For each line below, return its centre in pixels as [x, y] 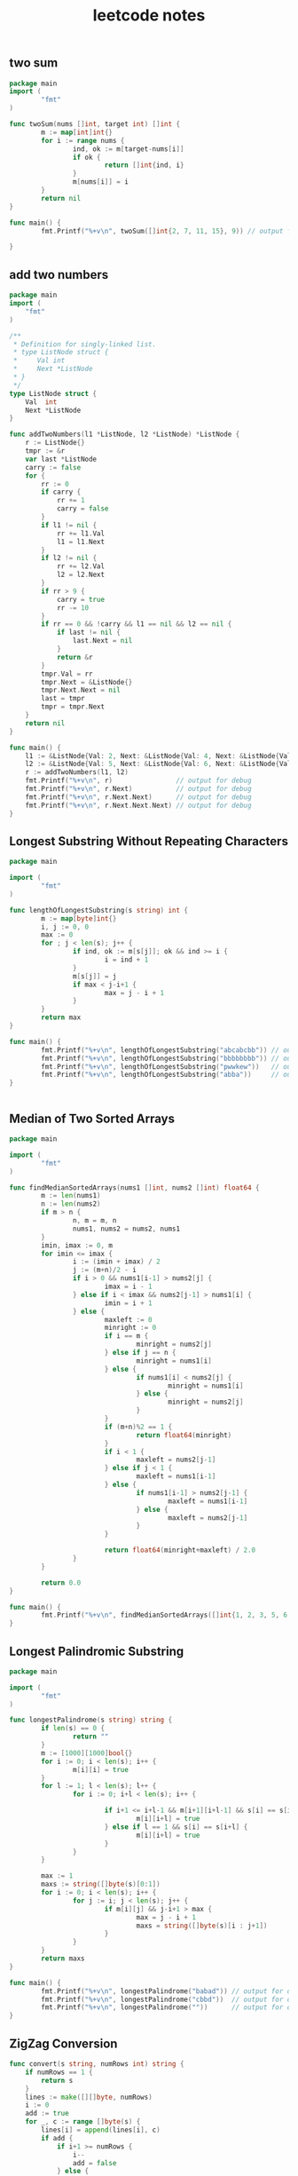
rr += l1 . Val [80, 534]
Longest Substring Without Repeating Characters [149, 841]
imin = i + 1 [128, 1303]
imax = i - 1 [128, 1287]
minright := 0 [130, 1328]
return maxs [63, 1958]
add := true [47, 2114]
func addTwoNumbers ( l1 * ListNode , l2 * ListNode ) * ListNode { [125, 435]
